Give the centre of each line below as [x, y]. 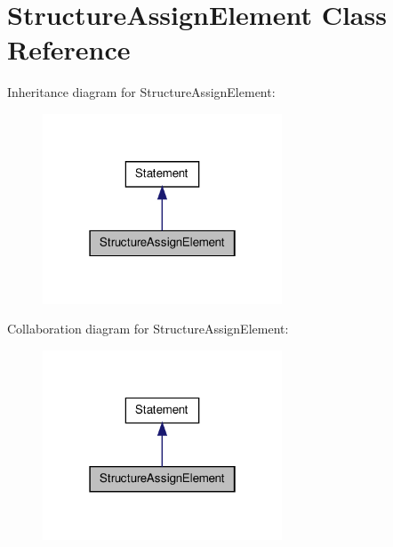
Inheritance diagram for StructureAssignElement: [141, 92]
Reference [69, 49]
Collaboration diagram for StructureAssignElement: [148, 329]
